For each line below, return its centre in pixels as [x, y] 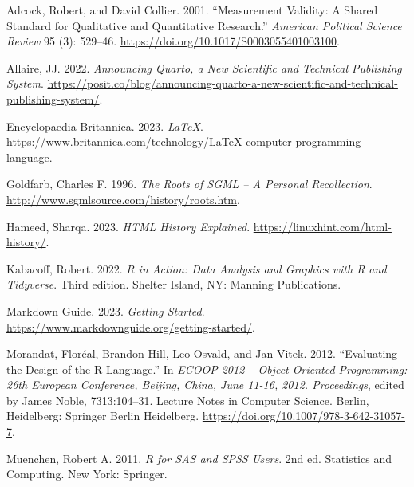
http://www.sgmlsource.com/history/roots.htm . [123, 199]
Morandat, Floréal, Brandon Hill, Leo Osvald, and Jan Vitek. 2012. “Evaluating [202, 353]
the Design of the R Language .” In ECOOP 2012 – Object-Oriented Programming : [207, 369]
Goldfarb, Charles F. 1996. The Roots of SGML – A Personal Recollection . [189, 184]
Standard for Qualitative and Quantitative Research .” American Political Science [204, 25]
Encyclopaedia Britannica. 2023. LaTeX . [105, 126]
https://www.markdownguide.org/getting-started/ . [131, 326]
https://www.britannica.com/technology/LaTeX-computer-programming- [185, 141]
